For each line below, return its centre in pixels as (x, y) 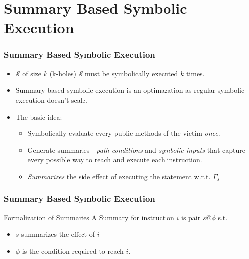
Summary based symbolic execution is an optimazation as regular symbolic (130, 90)
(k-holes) (63, 73)
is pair (191, 217)
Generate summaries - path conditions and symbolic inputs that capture (136, 150)
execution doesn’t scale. (51, 99)
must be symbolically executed (132, 73)
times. (195, 73)
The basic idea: (39, 116)
